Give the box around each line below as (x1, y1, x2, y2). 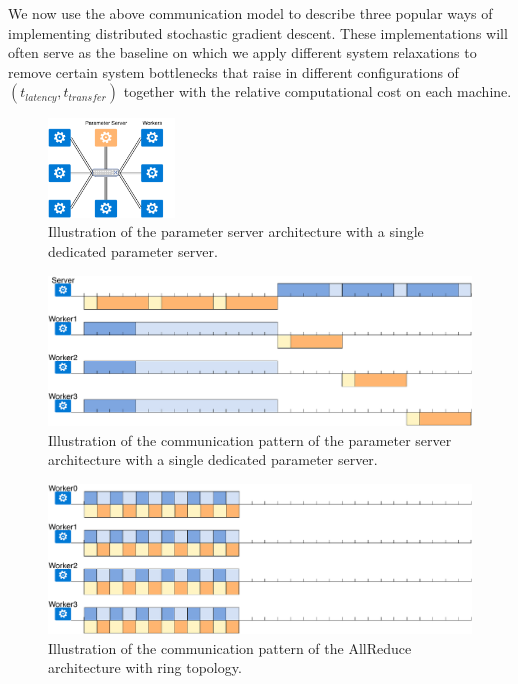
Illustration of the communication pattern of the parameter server (48, 429, 452, 450)
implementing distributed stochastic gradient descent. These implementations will (8, 22, 508, 43)
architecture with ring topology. (48, 657, 242, 678)
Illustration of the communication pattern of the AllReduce (48, 637, 412, 658)
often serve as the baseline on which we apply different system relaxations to (8, 42, 477, 63)
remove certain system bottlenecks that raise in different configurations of (8, 61, 459, 82)
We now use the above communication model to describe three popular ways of (8, 3, 493, 23)
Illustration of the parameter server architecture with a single (48, 221, 424, 242)
